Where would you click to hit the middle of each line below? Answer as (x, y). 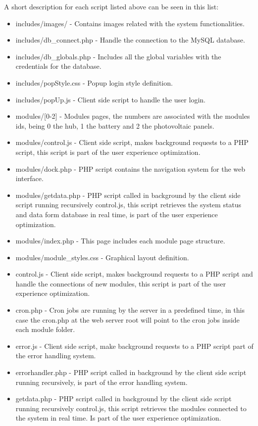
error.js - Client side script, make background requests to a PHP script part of (134, 346)
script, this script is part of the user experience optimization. (108, 152)
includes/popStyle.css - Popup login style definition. (94, 82)
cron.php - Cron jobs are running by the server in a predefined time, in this (130, 310)
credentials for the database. (58, 66)
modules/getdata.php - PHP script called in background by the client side (128, 195)
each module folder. (45, 329)
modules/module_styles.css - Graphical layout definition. (102, 257)
